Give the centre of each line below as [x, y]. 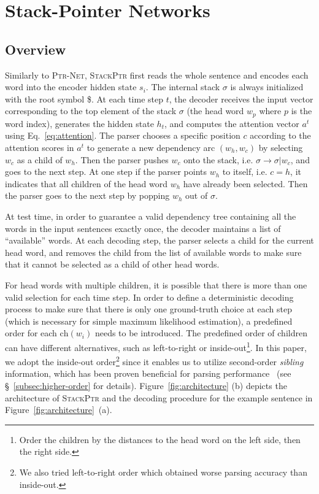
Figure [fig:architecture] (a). [59, 410]
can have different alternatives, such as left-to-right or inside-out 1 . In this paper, [156, 346]
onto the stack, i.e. [218, 159]
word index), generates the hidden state [79, 123]
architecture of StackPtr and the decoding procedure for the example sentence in [159, 397]
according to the [280, 135]
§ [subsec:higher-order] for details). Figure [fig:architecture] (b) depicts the [146, 385]
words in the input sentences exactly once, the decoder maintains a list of [143, 228]
